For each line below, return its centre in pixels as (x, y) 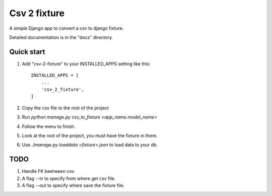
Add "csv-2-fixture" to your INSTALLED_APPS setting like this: (86, 63)
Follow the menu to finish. (49, 126)
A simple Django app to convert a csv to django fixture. (66, 28)
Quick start (27, 52)
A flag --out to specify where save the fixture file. (73, 185)
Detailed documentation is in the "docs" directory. (61, 37)
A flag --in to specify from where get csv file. (69, 178)
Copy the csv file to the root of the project (65, 108)
